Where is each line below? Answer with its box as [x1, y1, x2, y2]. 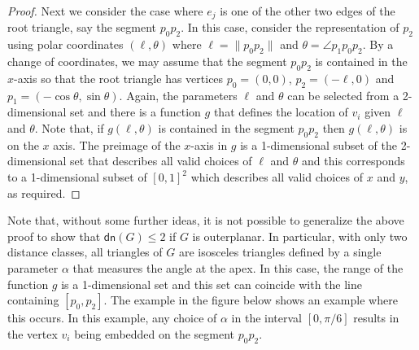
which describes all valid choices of [190, 168, 364, 186]
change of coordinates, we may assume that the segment [7, 53, 287, 70]
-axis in [190, 136, 228, 153]
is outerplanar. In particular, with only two [192, 227, 408, 244]
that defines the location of [213, 103, 348, 120]
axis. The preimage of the [53, 136, 181, 153]
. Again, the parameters [119, 86, 238, 103]
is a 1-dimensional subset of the [240, 136, 397, 153]
